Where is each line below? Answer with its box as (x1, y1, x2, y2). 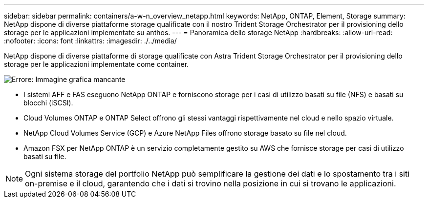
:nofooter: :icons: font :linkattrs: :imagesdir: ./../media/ (4, 37, 177, 45)
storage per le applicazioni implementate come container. (4, 60, 189, 68)
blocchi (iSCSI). (23, 99, 73, 107)
